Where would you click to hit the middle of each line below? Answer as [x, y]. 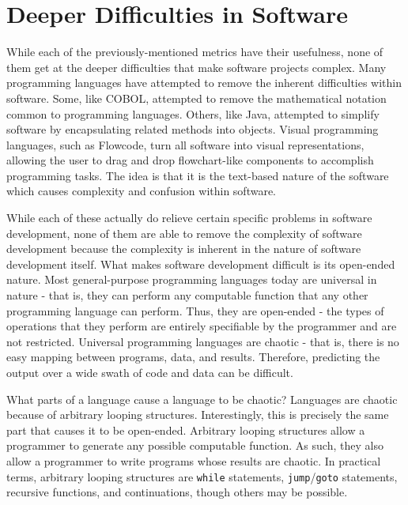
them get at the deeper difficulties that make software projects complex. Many [196, 67]
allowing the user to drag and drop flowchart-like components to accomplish [190, 160]
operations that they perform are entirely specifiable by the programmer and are [202, 326]
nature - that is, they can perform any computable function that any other [187, 295]
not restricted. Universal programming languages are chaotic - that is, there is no [203, 341]
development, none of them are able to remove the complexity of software [184, 233]
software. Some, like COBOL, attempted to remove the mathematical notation [196, 98]
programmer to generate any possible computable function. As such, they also [195, 445]
